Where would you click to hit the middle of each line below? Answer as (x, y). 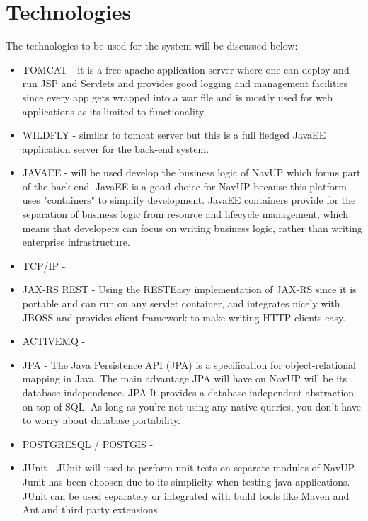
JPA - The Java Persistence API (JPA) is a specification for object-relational (189, 364)
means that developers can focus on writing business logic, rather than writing (192, 228)
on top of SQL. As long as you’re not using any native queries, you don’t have (191, 406)
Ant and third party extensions (90, 509)
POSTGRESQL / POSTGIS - (88, 443)
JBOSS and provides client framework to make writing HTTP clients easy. (184, 317)
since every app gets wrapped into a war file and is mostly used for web (177, 97)
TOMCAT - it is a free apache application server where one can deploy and (186, 69)
